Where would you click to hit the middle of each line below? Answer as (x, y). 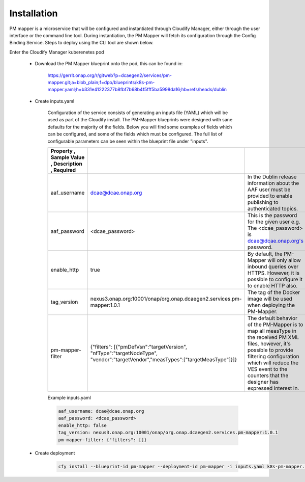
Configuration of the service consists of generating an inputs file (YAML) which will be (138, 113)
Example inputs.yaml (69, 398)
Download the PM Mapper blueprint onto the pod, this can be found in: (109, 64)
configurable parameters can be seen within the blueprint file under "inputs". (128, 141)
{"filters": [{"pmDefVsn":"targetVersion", (139, 347)
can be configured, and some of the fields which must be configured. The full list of (135, 134)
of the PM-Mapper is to (275, 325)
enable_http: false (82, 425)
